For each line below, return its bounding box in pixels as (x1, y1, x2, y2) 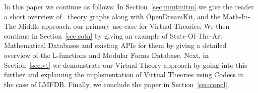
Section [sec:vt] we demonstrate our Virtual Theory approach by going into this (4, 59, 247, 70)
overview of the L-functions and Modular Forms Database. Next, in (4, 49, 209, 60)
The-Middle (4, 21, 40, 31)
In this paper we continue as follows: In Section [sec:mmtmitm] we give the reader (4, 1, 254, 11)
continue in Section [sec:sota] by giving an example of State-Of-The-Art (4, 30, 223, 41)
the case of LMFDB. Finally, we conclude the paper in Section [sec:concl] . (4, 79, 229, 89)
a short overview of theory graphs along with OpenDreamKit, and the (4, 11, 221, 21)
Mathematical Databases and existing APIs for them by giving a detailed (4, 40, 227, 50)
